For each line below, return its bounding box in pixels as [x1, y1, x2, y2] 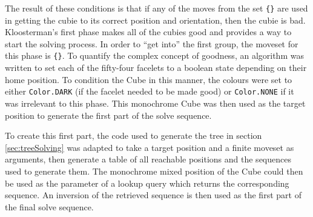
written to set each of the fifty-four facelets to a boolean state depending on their [5, 61, 307, 74]
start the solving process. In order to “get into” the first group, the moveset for [5, 37, 298, 50]
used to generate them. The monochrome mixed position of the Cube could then [5, 164, 303, 177]
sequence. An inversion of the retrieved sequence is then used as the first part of [5, 189, 301, 201]
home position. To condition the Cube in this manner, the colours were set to [5, 73, 292, 85]
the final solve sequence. [5, 200, 94, 213]
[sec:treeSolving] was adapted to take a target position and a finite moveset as [5, 141, 294, 153]
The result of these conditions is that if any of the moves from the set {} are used [5, 2, 308, 14]
